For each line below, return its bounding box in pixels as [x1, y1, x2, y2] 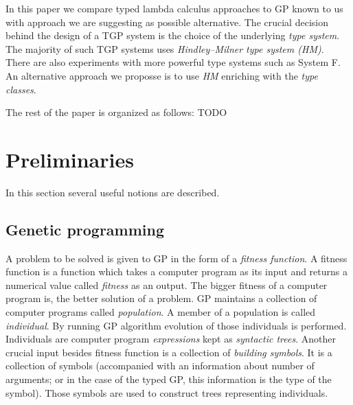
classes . [5, 82, 36, 96]
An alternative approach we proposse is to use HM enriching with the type [5, 68, 318, 82]
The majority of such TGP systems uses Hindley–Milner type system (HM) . [5, 41, 324, 56]
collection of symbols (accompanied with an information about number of [5, 358, 315, 373]
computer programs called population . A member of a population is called [5, 305, 316, 319]
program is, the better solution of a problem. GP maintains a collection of [5, 291, 317, 305]
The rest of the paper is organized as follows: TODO [5, 105, 227, 119]
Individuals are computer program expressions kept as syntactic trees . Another [5, 332, 336, 346]
